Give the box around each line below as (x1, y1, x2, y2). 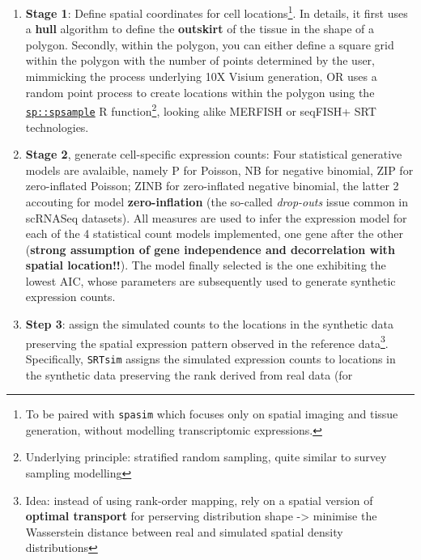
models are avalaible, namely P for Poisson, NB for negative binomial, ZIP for (25, 161, 414, 178)
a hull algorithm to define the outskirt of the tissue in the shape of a (25, 20, 374, 37)
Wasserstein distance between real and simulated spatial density (25, 523, 343, 540)
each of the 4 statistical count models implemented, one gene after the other (25, 225, 403, 242)
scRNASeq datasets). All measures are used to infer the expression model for (25, 209, 407, 226)
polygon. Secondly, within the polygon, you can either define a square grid (25, 36, 394, 53)
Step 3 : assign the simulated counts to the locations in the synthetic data (25, 316, 393, 333)
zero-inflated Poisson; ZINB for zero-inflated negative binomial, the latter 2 (25, 177, 399, 194)
